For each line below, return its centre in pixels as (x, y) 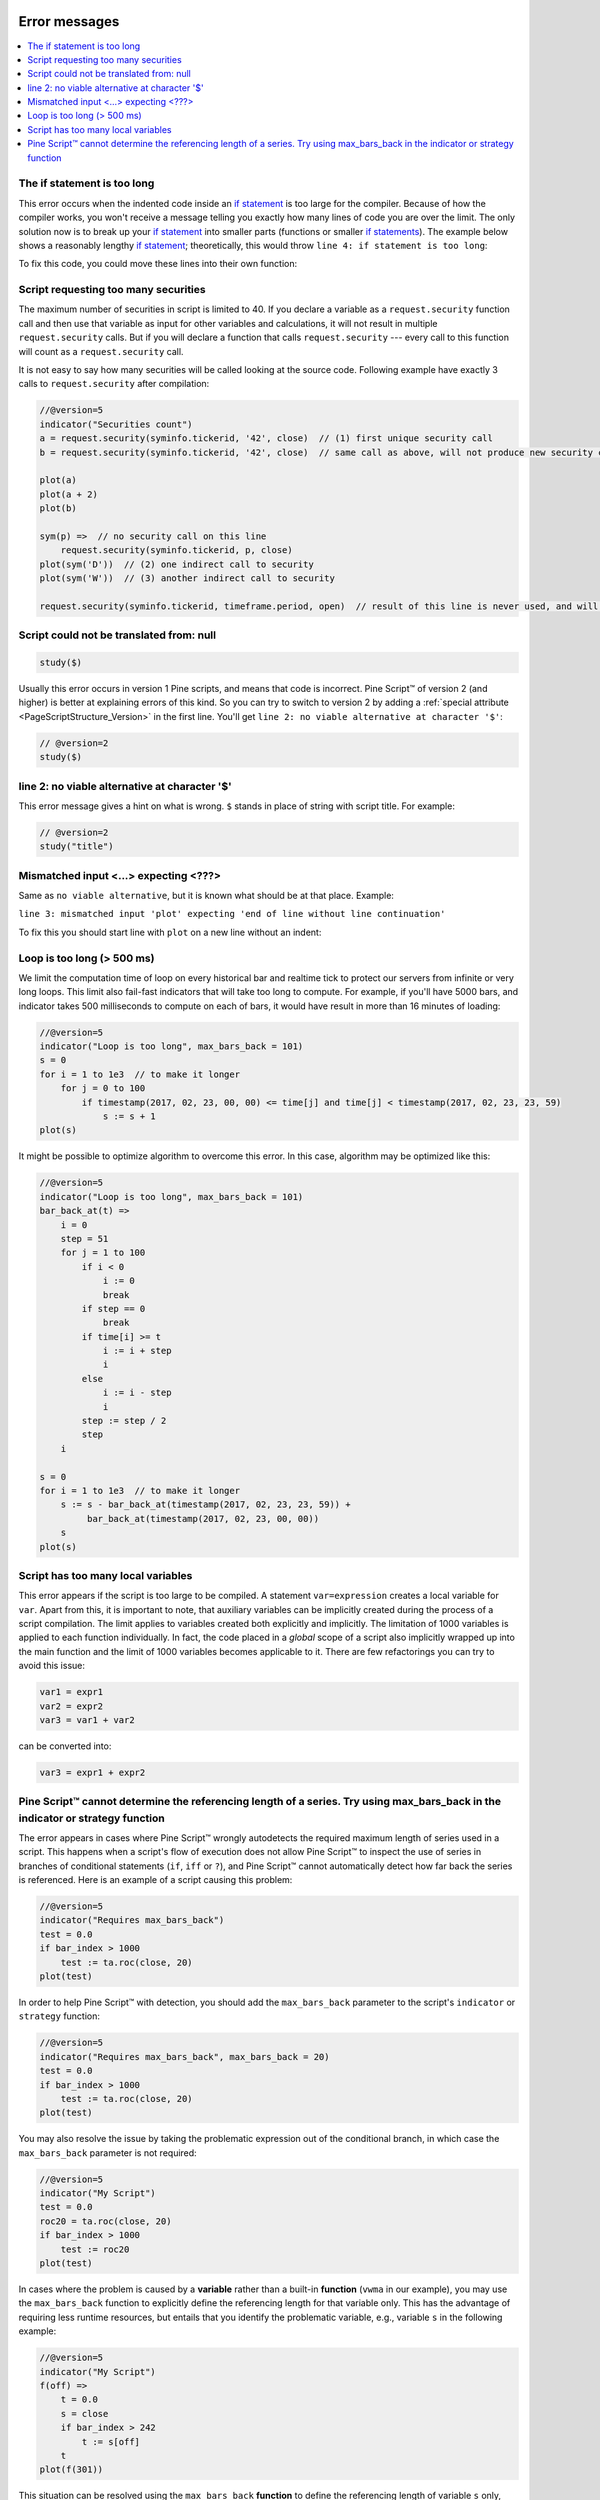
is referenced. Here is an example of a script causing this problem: (155, 1880)
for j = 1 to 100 (103, 1253)
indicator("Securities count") (116, 424)
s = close (84, 2413)
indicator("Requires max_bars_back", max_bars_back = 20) (184, 2056)
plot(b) (58, 508)
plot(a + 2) (69, 494)
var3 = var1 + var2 (87, 1720)
